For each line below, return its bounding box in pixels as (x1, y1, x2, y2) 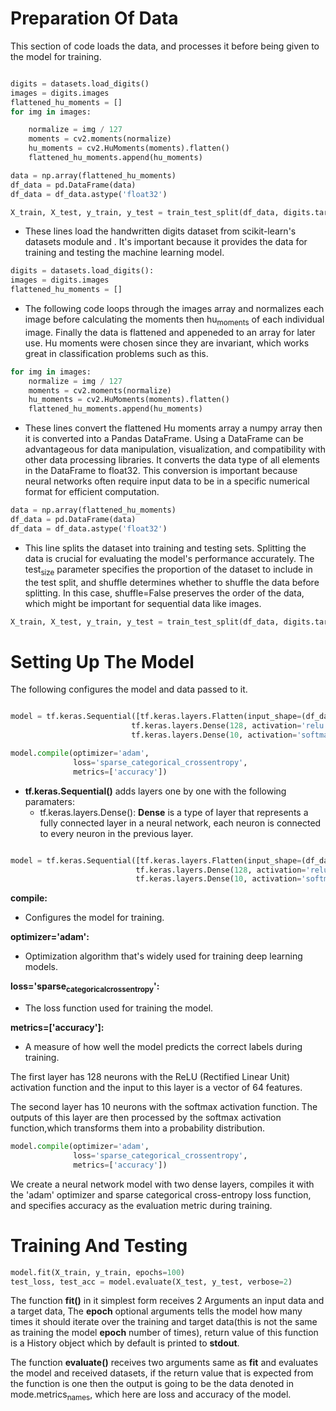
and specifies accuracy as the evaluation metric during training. (10, 1199, 273, 1211)
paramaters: (24, 795, 75, 807)
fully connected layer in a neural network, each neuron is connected (39, 817, 322, 829)
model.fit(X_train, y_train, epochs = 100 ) (10, 1267, 186, 1277)
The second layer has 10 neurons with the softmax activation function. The (10, 1101, 318, 1113)
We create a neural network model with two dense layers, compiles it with (10, 1178, 315, 1190)
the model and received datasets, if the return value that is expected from (10, 1367, 314, 1379)
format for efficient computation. (24, 486, 160, 498)
